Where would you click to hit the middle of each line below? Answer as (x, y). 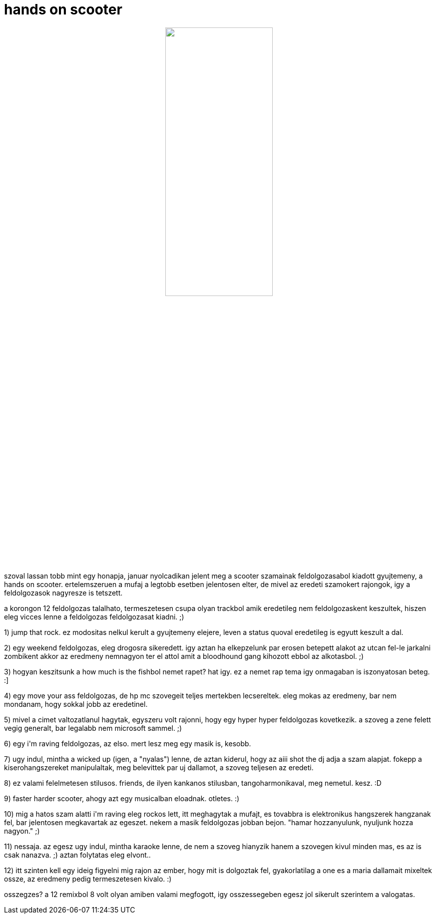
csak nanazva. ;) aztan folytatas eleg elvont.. (77, 855)
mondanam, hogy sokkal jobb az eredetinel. (76, 704)
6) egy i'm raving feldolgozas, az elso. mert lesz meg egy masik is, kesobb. (128, 743)
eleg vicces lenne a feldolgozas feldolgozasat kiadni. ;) (94, 616)
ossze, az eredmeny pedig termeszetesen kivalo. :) (88, 879)
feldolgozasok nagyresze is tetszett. (63, 593)
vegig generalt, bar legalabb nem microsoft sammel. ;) (93, 728)
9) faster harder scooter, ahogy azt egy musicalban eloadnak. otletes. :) (122, 798)
